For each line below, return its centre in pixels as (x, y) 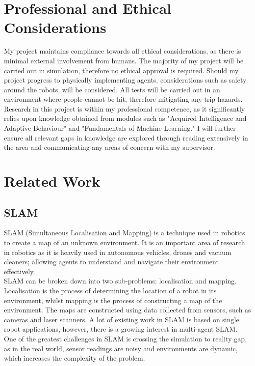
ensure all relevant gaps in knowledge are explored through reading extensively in (126, 137)
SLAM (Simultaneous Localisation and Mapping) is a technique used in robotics (125, 233)
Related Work (52, 181)
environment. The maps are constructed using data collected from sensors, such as (127, 310)
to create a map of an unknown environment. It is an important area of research (125, 242)
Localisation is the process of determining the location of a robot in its (110, 290)
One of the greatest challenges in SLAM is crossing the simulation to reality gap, (126, 338)
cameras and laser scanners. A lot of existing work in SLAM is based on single (122, 319)
